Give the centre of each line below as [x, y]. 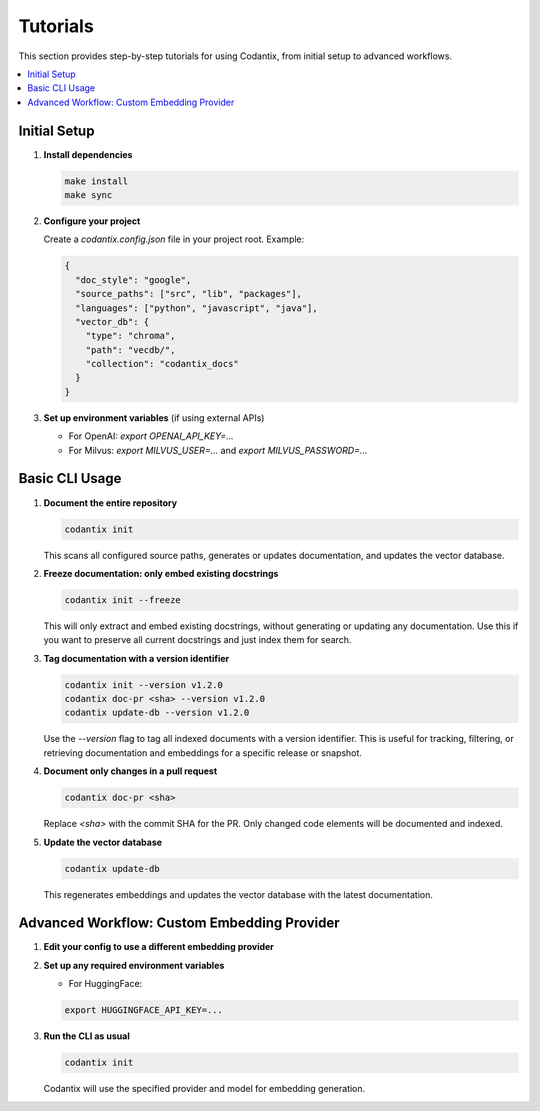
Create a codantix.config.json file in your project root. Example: [174, 239]
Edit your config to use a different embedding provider [159, 947]
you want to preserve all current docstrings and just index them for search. [197, 640]
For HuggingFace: [105, 984]
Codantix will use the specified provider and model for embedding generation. [204, 1089]
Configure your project [92, 221]
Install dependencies [88, 154]
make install [96, 181]
